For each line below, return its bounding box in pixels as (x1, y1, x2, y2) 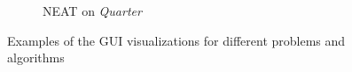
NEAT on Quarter (43, 2, 142, 19)
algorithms (7, 48, 65, 67)
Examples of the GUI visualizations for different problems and (7, 31, 346, 49)
